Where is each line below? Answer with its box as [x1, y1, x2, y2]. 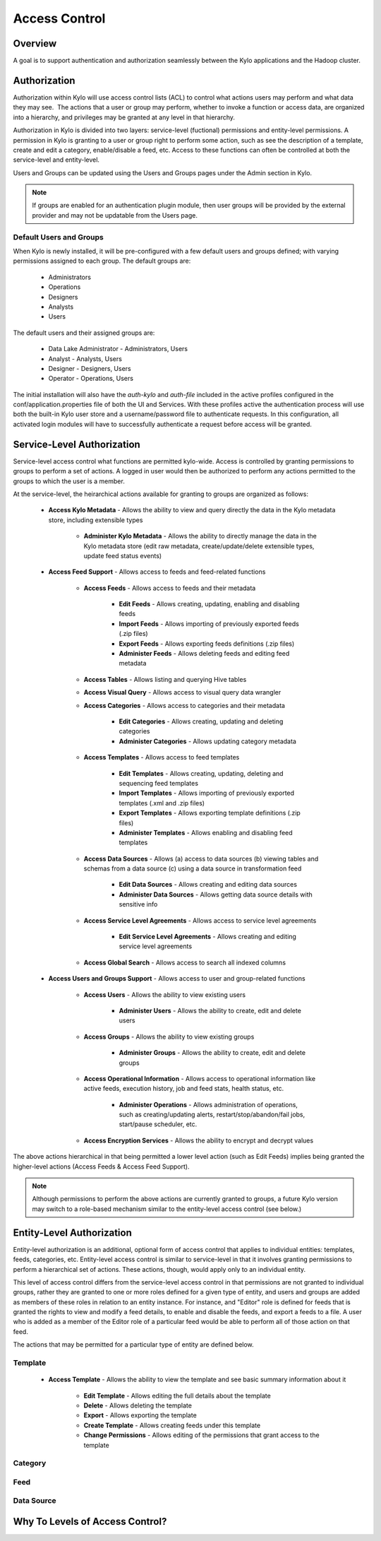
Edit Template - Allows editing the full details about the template [83, 1391, 271, 1400]
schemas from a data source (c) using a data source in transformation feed [83, 864, 302, 873]
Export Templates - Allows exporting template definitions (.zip [119, 809, 301, 817]
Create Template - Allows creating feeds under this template [83, 1421, 261, 1429]
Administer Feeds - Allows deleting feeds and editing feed [119, 649, 290, 658]
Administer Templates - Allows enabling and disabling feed [119, 828, 293, 837]
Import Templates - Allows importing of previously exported [119, 789, 295, 798]
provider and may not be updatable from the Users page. [32, 211, 198, 219]
